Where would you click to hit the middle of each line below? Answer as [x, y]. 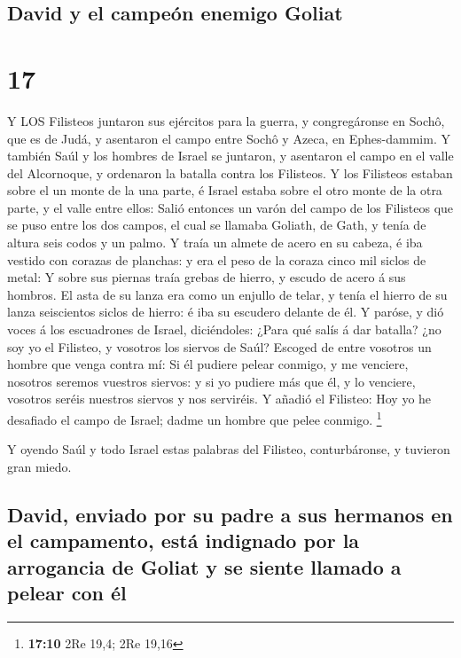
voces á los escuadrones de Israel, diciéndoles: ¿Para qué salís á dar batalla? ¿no [224, 329]
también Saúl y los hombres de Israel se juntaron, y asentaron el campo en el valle [230, 156]
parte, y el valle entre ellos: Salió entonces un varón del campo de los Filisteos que [230, 207]
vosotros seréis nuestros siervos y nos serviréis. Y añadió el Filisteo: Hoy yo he [219, 399]
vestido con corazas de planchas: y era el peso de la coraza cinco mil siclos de [217, 259]
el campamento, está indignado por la [184, 540]
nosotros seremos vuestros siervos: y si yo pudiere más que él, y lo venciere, [211, 381]
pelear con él [67, 592]
